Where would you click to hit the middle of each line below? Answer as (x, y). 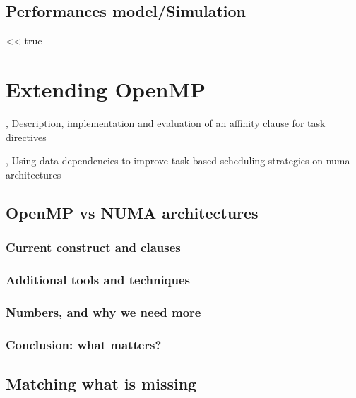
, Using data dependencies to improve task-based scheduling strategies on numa (178, 161)
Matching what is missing (101, 383)
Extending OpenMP (106, 89)
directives (26, 137)
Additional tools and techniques (98, 279)
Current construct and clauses (93, 247)
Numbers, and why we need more (103, 312)
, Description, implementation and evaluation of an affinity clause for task (166, 122)
